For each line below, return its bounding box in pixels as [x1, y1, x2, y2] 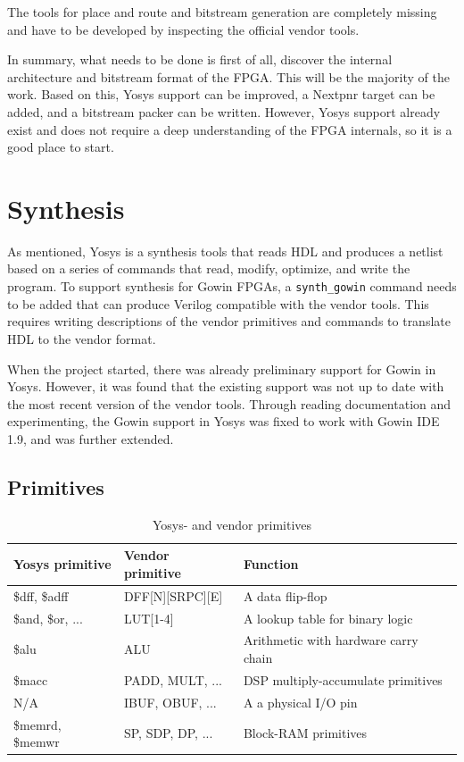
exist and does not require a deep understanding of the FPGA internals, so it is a [7, 120, 452, 138]
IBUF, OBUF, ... [123, 692, 217, 711]
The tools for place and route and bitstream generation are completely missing [7, 3, 437, 21]
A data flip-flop [243, 586, 327, 605]
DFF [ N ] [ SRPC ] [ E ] [123, 586, 223, 605]
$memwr [13, 733, 60, 751]
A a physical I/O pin [243, 692, 358, 711]
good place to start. [7, 138, 114, 156]
